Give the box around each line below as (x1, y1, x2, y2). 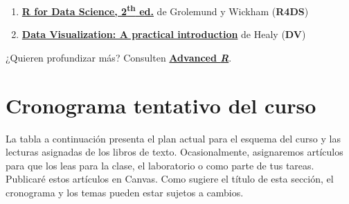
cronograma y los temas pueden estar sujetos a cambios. (6, 185, 244, 199)
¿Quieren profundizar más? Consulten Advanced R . (6, 50, 232, 64)
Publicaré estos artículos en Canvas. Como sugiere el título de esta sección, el (6, 171, 334, 186)
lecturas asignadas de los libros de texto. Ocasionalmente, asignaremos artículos (6, 145, 343, 159)
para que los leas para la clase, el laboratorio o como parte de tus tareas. (6, 158, 314, 172)
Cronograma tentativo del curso (6, 91, 316, 119)
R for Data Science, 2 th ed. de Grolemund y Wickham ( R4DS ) (21, 2, 309, 18)
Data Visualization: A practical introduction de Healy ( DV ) (21, 27, 306, 41)
